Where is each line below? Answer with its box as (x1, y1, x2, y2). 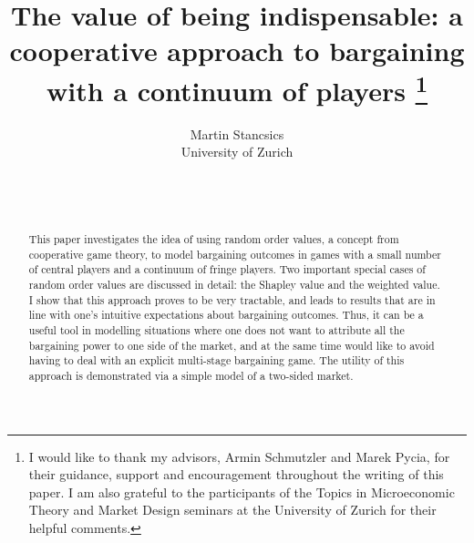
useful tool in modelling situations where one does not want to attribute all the (28, 322, 405, 337)
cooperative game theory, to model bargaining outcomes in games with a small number (28, 246, 441, 261)
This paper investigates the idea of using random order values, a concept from (28, 231, 399, 246)
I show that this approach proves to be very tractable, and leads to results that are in (28, 292, 436, 307)
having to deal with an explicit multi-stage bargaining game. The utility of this (28, 353, 405, 368)
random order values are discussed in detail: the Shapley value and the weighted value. (28, 276, 440, 292)
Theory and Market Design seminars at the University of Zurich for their (28, 500, 437, 519)
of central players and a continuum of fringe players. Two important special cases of (28, 261, 426, 277)
